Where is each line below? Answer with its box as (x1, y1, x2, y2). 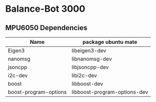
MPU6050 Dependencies (5, 23, 88, 32)
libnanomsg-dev (71, 56, 112, 62)
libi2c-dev (71, 72, 97, 79)
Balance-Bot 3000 (5, 3, 85, 15)
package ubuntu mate (82, 39, 138, 45)
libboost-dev (71, 80, 103, 87)
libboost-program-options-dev (71, 89, 148, 95)
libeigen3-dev (71, 47, 106, 54)
